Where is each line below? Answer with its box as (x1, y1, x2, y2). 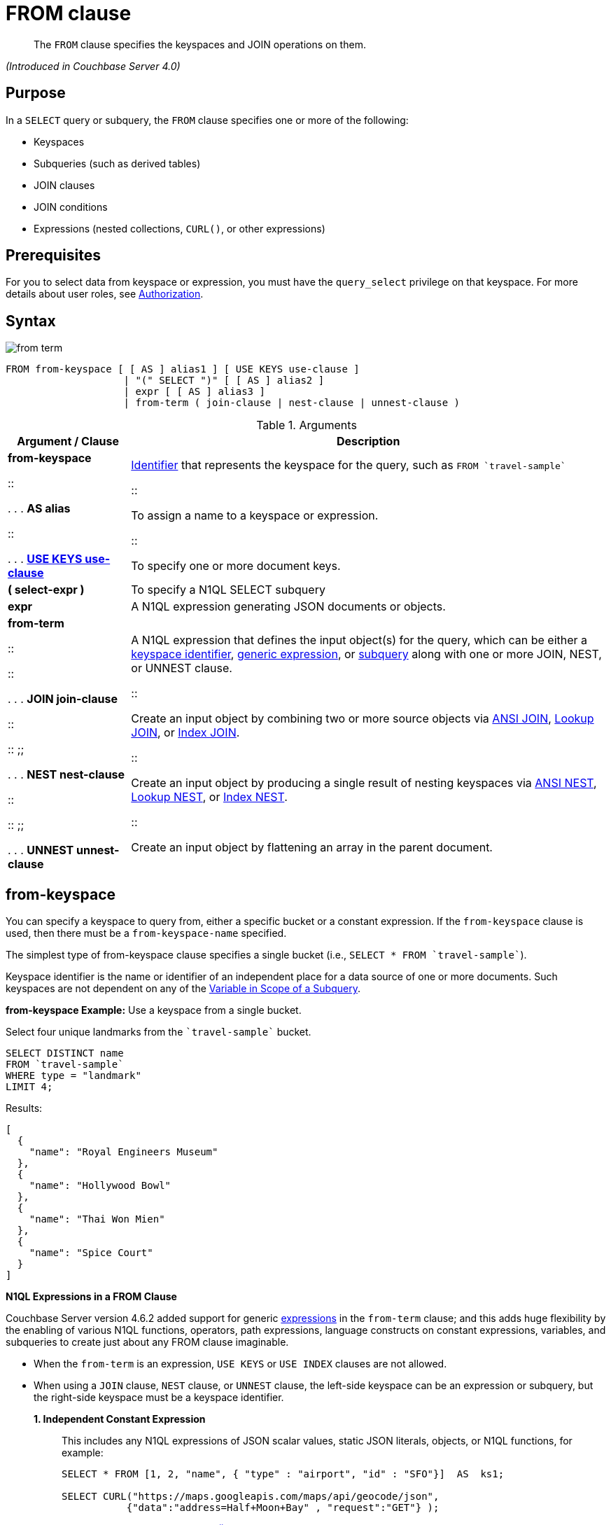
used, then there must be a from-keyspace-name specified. (6, 927, 287, 940)
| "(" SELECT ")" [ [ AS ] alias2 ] (123, 375, 325, 387)
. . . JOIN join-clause (8, 692, 118, 706)
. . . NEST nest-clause (8, 767, 125, 782)
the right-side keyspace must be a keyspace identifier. (34, 1391, 284, 1404)
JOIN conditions (34, 200, 108, 213)
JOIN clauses (34, 179, 95, 191)
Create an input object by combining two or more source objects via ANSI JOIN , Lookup (131, 711, 594, 726)
